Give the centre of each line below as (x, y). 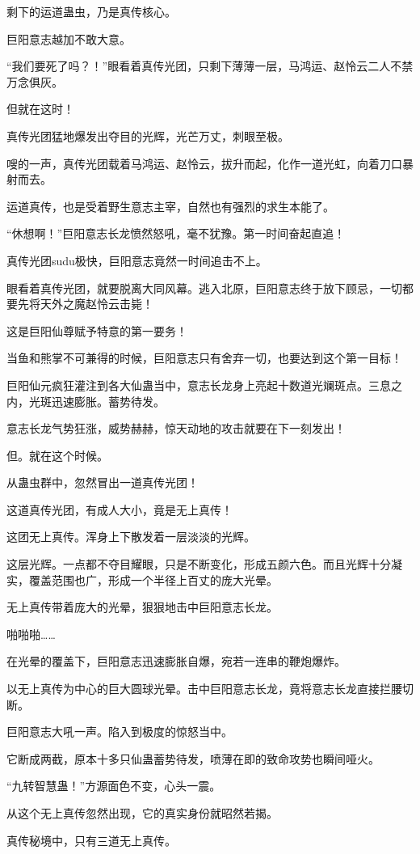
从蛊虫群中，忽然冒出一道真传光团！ (103, 482)
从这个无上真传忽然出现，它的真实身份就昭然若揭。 (142, 813)
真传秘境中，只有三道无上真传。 (91, 840)
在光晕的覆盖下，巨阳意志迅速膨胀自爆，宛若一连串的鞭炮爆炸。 (176, 661)
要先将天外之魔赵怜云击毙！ (80, 304)
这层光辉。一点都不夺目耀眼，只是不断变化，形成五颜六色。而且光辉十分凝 (204, 564)
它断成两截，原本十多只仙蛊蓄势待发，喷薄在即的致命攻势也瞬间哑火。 (193, 758)
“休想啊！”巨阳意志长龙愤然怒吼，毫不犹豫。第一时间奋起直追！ (176, 233)
